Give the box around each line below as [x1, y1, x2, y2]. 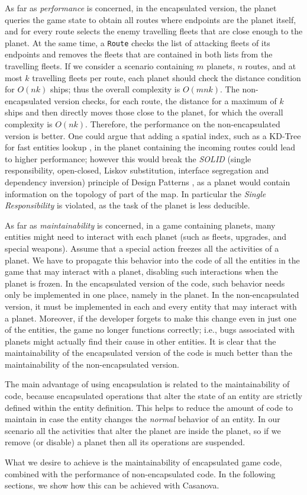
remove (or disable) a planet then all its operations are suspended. [5, 436, 245, 448]
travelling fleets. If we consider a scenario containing [5, 60, 194, 72]
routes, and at [245, 60, 296, 72]
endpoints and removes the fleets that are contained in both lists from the [5, 48, 273, 60]
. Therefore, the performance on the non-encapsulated [85, 118, 280, 130]
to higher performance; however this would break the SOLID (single [5, 152, 251, 165]
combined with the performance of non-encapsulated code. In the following [5, 467, 276, 480]
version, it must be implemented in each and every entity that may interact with [5, 300, 297, 312]
